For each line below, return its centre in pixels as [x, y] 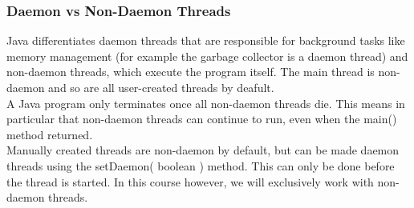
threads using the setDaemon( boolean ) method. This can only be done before [201, 165]
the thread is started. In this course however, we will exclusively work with [190, 181]
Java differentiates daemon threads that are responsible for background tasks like [206, 40]
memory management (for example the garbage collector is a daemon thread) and [207, 56]
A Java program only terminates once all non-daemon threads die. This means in [206, 103]
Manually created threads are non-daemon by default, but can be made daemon [203, 150]
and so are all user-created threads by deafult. [161, 87]
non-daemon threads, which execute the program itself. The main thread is [191, 72]
